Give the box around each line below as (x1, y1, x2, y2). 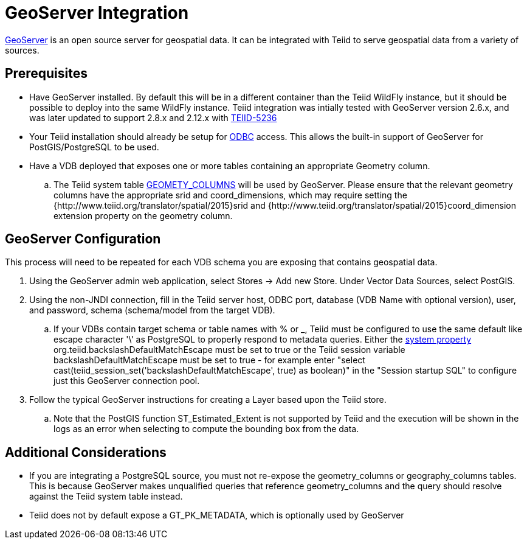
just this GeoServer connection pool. (53, 375, 200, 386)
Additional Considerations (5, 444, 167, 460)
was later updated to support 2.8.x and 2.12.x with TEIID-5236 (29, 112, 277, 123)
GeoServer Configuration (5, 231, 161, 247)
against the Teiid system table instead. (29, 491, 183, 502)
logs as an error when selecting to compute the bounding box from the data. (53, 424, 359, 434)
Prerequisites (5, 66, 88, 82)
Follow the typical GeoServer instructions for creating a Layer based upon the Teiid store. (29, 394, 387, 405)
